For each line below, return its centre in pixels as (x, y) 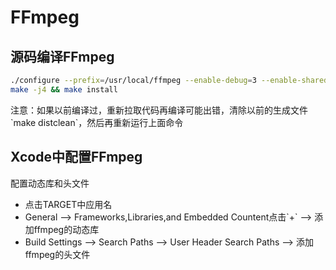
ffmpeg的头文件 (57, 254)
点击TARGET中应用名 (68, 204)
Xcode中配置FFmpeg (76, 157)
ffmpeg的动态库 (66, 229)
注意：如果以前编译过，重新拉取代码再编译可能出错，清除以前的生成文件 (159, 110)
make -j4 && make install (64, 89)
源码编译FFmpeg (62, 56)
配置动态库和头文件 (50, 183)
